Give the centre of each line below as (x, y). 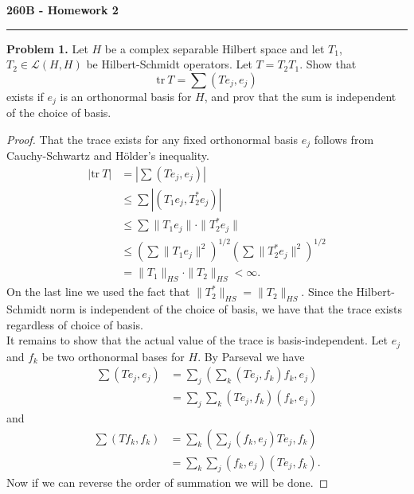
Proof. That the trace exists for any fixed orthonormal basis (152, 139)
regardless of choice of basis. (75, 324)
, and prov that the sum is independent (300, 96)
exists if (25, 96)
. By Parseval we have (251, 356)
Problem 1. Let (47, 48)
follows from (344, 139)
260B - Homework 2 (62, 10)
